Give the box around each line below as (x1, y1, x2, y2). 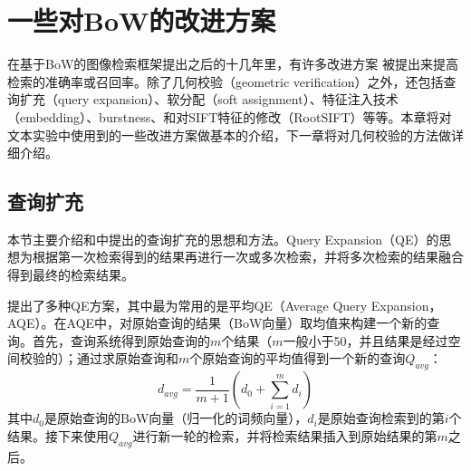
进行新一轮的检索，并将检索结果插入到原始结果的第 (132, 426, 437, 445)
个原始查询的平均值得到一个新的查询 (189, 349, 406, 368)
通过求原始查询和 (76, 349, 178, 368)
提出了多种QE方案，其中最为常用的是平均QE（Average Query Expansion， (7, 295, 442, 314)
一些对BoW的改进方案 (7, 2, 276, 39)
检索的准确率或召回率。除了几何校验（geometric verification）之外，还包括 (7, 72, 444, 91)
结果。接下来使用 (7, 426, 109, 445)
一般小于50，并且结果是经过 (283, 331, 448, 350)
